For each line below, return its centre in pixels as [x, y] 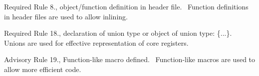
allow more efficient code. [43, 69]
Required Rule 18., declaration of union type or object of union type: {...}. [118, 33]
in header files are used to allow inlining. [66, 16]
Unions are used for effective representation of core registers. [96, 42]
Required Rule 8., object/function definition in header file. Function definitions [126, 6]
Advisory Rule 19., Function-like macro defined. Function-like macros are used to [130, 59]
